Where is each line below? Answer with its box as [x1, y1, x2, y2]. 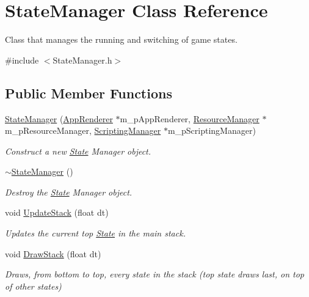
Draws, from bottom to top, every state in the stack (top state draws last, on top [5, 268, 305, 280]
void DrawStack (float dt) [5, 247, 101, 260]
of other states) [5, 279, 62, 292]
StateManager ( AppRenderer [5, 112, 113, 125]
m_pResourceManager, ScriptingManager [5, 124, 161, 137]
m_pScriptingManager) [167, 124, 256, 137]
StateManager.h [53, 53, 112, 66]
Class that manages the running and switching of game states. [5, 33, 238, 46]
